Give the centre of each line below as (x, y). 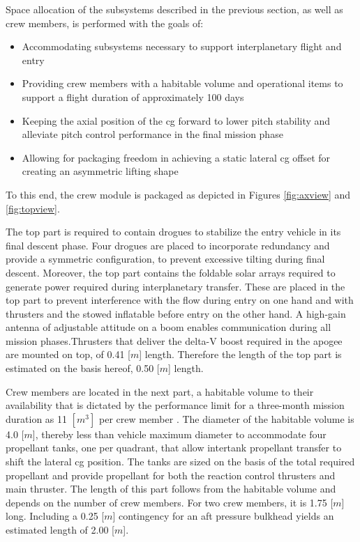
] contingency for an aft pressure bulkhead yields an (223, 516)
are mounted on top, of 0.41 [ (68, 354)
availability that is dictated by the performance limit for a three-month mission (175, 405)
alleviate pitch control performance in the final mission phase (152, 134)
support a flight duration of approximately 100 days (133, 96)
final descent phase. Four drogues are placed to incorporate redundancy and (168, 245)
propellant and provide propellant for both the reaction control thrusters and (171, 475)
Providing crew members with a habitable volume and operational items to (182, 83)
